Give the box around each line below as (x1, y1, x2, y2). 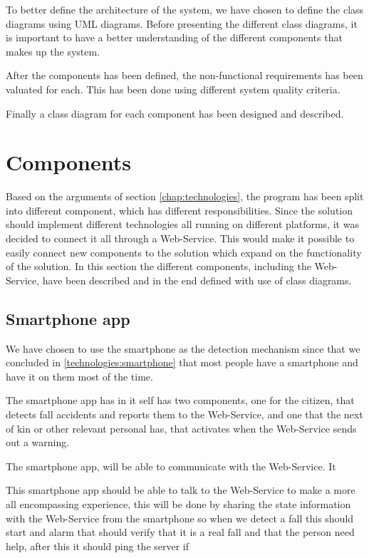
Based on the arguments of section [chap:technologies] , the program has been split (6, 189, 364, 204)
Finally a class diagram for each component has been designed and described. (6, 105, 344, 120)
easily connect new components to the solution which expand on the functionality (6, 244, 362, 259)
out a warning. (6, 435, 70, 450)
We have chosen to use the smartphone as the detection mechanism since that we (6, 341, 360, 356)
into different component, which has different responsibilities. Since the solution (6, 202, 353, 217)
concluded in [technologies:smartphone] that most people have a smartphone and (6, 355, 358, 370)
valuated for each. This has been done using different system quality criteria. (6, 81, 341, 96)
